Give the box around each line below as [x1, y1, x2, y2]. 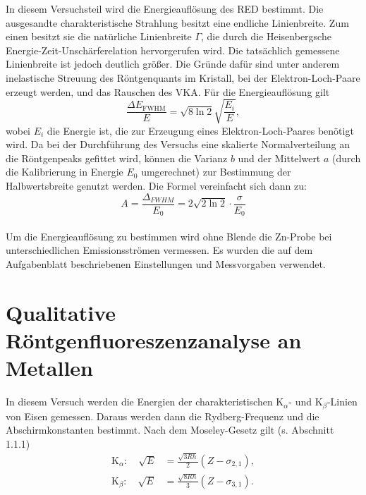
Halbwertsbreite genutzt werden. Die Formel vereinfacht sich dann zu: [6, 178, 307, 193]
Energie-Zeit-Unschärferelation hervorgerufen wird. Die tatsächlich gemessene [6, 42, 340, 57]
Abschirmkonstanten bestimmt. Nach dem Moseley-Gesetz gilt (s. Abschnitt [6, 422, 334, 437]
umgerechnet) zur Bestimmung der [141, 164, 291, 179]
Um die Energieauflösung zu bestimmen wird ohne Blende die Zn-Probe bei [6, 228, 332, 243]
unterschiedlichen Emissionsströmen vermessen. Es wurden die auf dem [6, 243, 313, 257]
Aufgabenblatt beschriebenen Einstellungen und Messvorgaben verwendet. [6, 256, 326, 271]
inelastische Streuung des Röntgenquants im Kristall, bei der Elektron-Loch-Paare [6, 70, 360, 85]
